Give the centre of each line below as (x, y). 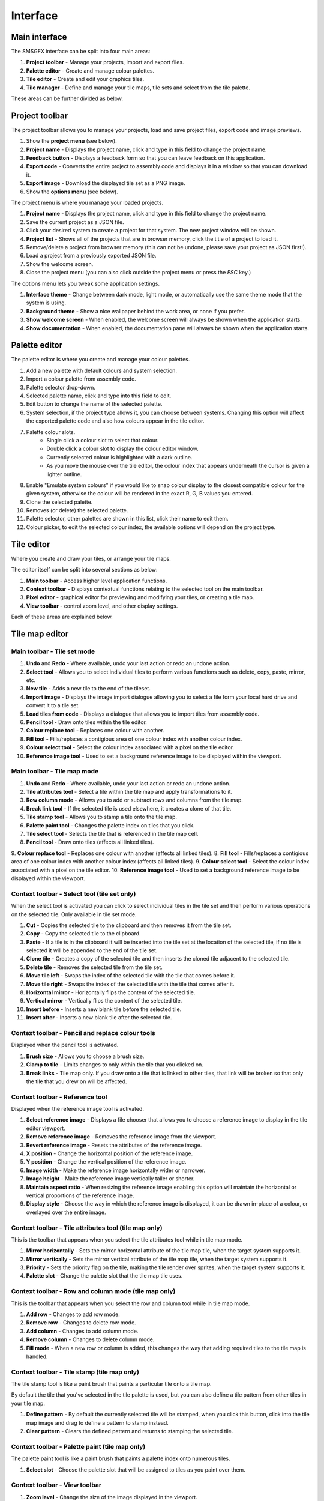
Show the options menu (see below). (72, 192)
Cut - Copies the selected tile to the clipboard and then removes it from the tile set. (129, 925)
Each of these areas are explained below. (62, 617)
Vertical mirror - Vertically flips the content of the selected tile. (104, 1001)
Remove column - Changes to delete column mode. (90, 1339)
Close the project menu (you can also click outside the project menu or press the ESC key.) (139, 273)
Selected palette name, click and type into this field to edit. (99, 396)
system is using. (46, 303)
